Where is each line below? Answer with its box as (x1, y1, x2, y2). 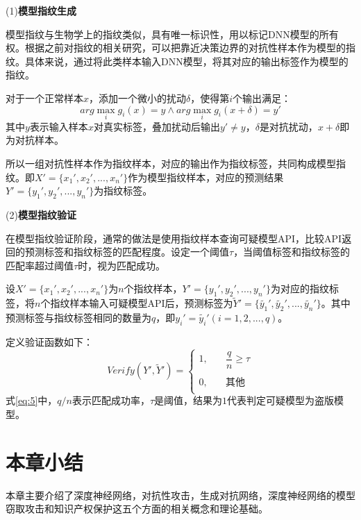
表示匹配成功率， (72, 393, 150, 408)
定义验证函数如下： (6, 334, 93, 349)
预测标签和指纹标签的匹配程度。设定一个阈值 (24, 244, 229, 259)
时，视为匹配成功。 (78, 258, 166, 272)
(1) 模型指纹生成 (6, 3, 76, 17)
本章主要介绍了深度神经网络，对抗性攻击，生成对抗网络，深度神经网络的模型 (6, 487, 355, 502)
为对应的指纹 (270, 281, 329, 296)
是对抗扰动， (259, 119, 318, 133)
